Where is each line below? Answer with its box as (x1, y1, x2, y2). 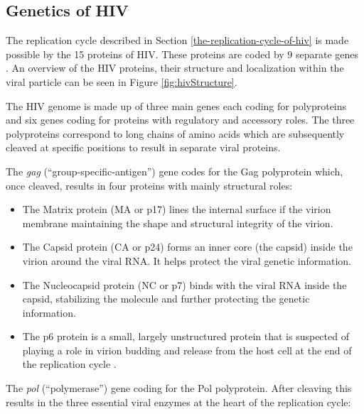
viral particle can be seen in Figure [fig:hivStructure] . (6, 74, 237, 89)
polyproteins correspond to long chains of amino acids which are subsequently (6, 126, 345, 141)
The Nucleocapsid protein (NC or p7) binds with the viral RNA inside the (22, 277, 347, 292)
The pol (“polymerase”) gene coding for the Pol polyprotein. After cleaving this (6, 381, 352, 396)
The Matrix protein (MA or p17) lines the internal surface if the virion (22, 202, 331, 217)
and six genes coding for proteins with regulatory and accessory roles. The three (6, 112, 355, 127)
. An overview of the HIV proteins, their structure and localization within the (6, 60, 344, 75)
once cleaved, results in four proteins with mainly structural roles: (6, 178, 293, 192)
